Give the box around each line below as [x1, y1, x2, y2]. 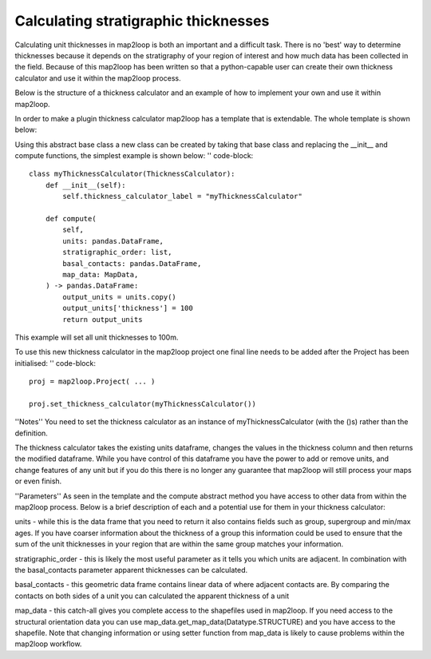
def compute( [45, 214, 97, 224]
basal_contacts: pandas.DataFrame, [62, 259, 202, 268]
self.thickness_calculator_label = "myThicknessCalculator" [62, 192, 302, 201]
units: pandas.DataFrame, [62, 236, 164, 245]
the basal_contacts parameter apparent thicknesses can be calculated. [14, 565, 248, 574]
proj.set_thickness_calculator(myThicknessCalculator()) [29, 399, 257, 408]
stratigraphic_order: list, [62, 248, 172, 257]
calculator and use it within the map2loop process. [14, 73, 181, 83]
